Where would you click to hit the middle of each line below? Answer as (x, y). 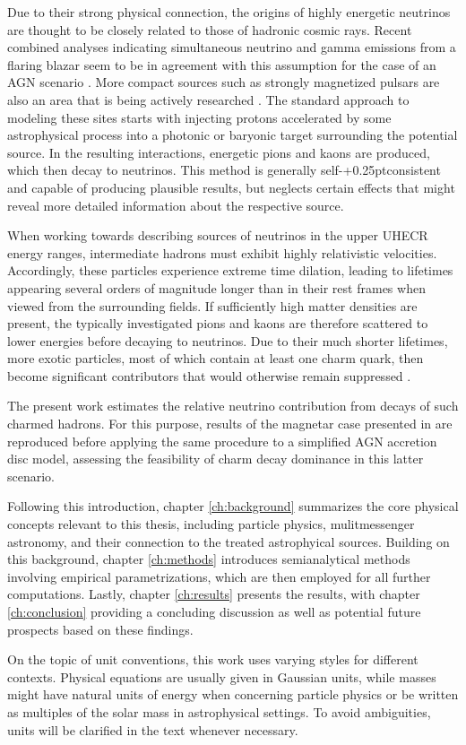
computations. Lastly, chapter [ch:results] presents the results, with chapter (214, 594)
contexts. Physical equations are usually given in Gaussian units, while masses (222, 676)
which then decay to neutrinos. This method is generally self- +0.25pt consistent (224, 170)
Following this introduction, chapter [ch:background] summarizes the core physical (233, 506)
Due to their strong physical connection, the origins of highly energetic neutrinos (229, 12)
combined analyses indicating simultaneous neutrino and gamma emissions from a (232, 47)
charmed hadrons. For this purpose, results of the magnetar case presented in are (230, 424)
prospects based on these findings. (100, 629)
